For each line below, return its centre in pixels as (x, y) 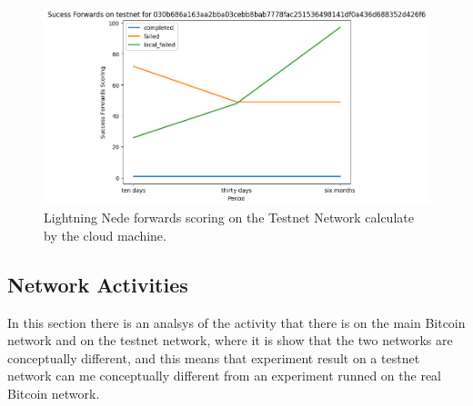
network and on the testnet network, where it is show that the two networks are (230, 340)
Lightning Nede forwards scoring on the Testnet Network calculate (229, 218)
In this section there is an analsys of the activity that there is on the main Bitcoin (236, 322)
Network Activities (98, 284)
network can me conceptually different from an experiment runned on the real (225, 376)
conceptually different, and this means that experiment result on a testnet (214, 357)
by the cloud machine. (105, 235)
